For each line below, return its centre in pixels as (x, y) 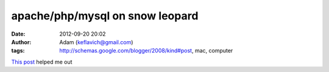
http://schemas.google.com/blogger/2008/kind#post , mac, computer (146, 51)
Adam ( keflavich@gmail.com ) (96, 42)
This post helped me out (42, 62)
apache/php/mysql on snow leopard (105, 16)
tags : (18, 51)
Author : (21, 42)
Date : (18, 34)
